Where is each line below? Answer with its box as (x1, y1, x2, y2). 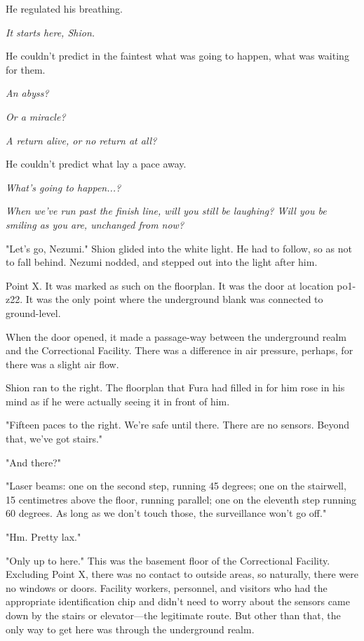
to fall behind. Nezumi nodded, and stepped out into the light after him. (6, 255, 318, 269)
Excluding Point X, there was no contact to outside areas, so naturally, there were (6, 567, 358, 581)
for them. (6, 62, 46, 76)
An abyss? (6, 86, 49, 100)
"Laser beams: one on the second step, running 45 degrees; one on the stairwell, (6, 478, 346, 493)
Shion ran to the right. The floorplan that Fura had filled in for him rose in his (6, 380, 345, 395)
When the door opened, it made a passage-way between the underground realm (6, 329, 347, 344)
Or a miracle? (6, 109, 66, 123)
